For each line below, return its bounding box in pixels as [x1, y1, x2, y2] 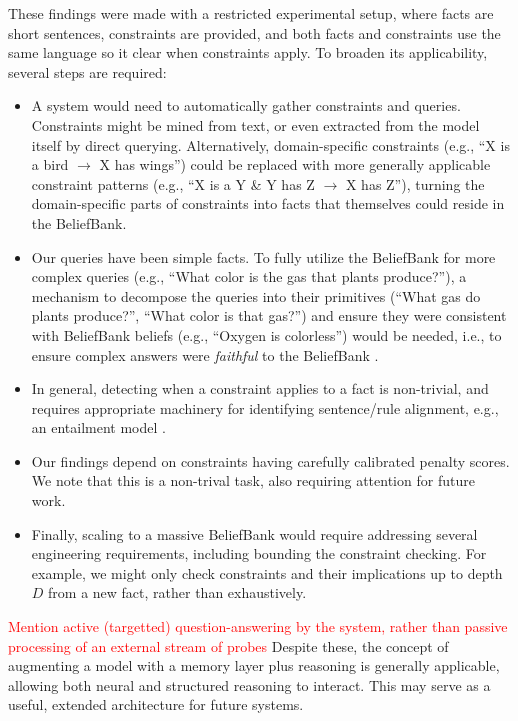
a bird [31, 154, 69, 175]
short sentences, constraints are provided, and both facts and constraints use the [8, 22, 501, 43]
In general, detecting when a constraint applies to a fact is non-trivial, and [31, 378, 489, 399]
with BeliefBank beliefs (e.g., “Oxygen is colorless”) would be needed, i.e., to [31, 324, 502, 345]
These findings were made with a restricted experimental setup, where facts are [8, 3, 494, 23]
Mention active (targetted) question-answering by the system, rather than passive [8, 616, 508, 637]
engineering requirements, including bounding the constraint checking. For [31, 543, 487, 564]
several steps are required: [8, 61, 167, 82]
